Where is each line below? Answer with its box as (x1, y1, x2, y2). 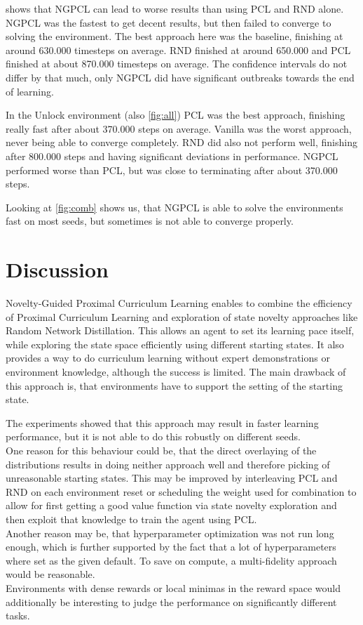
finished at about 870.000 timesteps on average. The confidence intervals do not (6, 56, 348, 71)
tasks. (6, 608, 30, 623)
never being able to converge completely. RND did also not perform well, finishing (6, 135, 357, 150)
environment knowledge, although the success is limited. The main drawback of (6, 364, 346, 379)
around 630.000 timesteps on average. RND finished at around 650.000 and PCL (6, 42, 351, 57)
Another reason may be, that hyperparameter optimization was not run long (6, 525, 334, 540)
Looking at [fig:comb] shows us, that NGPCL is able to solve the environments (6, 199, 343, 214)
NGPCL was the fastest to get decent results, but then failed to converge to (6, 15, 331, 29)
